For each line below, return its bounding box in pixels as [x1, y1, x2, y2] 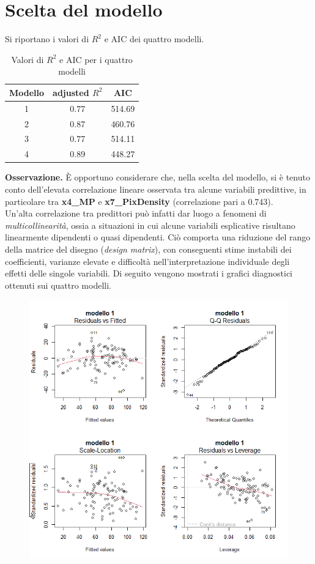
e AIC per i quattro [59, 53, 133, 65]
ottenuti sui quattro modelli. [5, 278, 111, 291]
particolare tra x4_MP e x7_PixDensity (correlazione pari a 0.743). [5, 195, 273, 207]
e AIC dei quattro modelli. [104, 32, 204, 45]
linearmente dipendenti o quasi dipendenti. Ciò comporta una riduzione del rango [5, 231, 311, 243]
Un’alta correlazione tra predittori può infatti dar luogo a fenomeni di [5, 207, 267, 220]
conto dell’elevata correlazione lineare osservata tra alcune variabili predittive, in [5, 182, 306, 195]
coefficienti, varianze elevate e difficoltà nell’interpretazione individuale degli [5, 254, 290, 267]
